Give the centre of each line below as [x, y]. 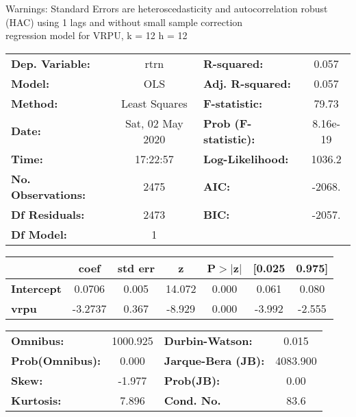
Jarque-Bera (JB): [214, 360]
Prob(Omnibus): [56, 360]
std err [136, 267]
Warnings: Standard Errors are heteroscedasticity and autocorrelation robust [167, 8]
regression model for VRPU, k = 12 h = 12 [97, 35]
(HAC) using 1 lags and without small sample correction [124, 22]
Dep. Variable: [51, 63]
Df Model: [39, 234]
